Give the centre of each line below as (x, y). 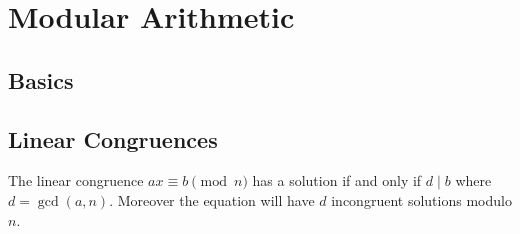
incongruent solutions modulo (421, 199)
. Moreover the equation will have (212, 199)
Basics (41, 79)
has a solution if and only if (337, 180)
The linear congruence (76, 180)
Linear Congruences (113, 138)
